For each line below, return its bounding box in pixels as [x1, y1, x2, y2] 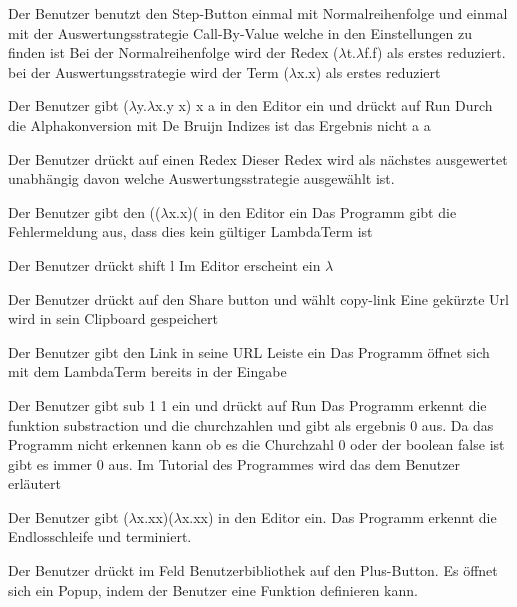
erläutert [8, 473, 61, 494]
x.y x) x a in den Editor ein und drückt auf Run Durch [155, 95, 493, 116]
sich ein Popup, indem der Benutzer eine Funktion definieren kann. [8, 579, 418, 600]
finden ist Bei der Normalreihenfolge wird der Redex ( [8, 42, 339, 63]
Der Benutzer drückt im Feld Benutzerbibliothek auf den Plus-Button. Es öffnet [8, 560, 498, 581]
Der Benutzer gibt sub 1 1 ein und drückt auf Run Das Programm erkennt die [8, 394, 487, 415]
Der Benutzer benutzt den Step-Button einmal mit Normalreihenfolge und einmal [8, 3, 508, 23]
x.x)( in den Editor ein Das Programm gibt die [168, 201, 457, 222]
